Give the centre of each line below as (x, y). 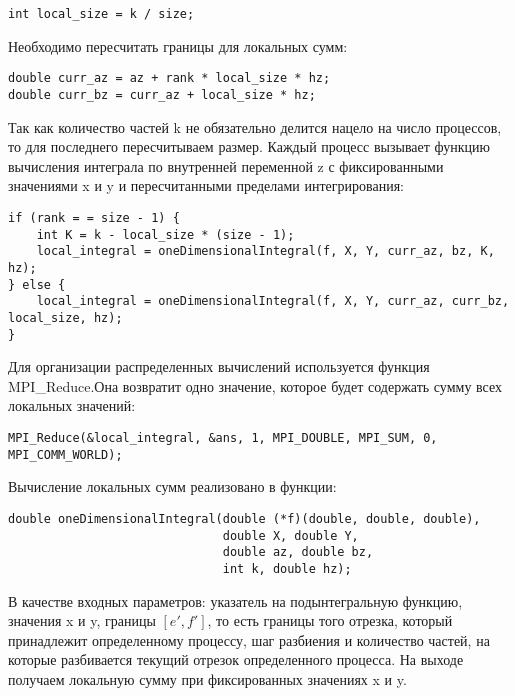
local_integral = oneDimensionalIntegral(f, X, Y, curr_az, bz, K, (265, 251)
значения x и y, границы (82, 620)
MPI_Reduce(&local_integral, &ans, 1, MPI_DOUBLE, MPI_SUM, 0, (223, 437)
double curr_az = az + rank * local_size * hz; (169, 78)
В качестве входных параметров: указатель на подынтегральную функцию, (235, 600)
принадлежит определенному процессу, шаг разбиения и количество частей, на (249, 639)
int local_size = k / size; (101, 14)
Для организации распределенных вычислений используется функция (219, 366)
